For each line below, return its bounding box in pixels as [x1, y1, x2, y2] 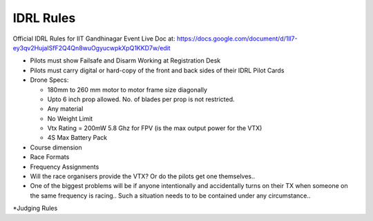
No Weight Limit [47, 114, 93, 123]
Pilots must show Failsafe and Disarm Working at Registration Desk [30, 56, 221, 65]
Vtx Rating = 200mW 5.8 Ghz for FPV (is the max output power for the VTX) [47, 124, 262, 132]
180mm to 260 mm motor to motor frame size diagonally [47, 85, 207, 94]
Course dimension [30, 143, 82, 151]
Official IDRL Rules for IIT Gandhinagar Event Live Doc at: [12, 34, 175, 43]
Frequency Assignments [30, 162, 99, 171]
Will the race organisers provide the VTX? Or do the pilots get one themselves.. [30, 172, 256, 180]
